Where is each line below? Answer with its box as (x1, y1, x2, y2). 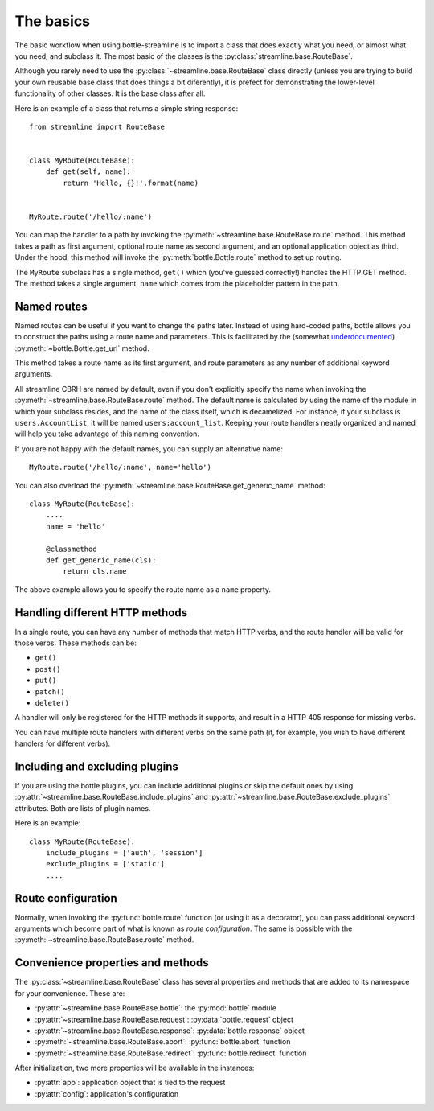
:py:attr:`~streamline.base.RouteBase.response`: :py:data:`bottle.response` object (35, 1026, 305, 1035)
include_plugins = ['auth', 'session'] (45, 848, 203, 857)
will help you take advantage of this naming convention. (14, 429, 200, 438)
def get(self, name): (45, 167, 132, 176)
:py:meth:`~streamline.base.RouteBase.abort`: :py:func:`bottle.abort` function (35, 1037, 291, 1047)
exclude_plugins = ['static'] (45, 859, 165, 869)
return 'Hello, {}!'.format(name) (63, 178, 199, 187)
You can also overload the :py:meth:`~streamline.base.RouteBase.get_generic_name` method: (14, 480, 325, 490)
